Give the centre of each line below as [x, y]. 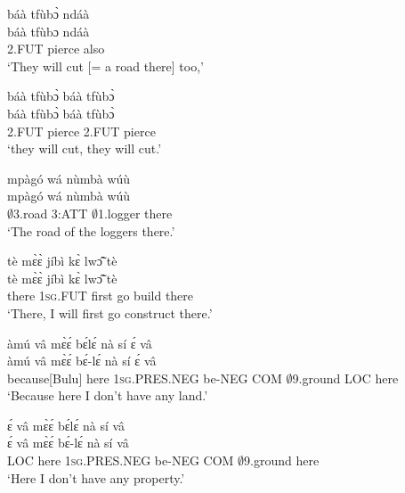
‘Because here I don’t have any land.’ [108, 395]
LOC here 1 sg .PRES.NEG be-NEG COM [121, 460]
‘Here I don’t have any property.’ [96, 477]
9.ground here [282, 460]
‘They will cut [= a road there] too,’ [105, 66]
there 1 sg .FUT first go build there [101, 296]
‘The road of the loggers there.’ [91, 230]
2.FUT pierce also [56, 49]
